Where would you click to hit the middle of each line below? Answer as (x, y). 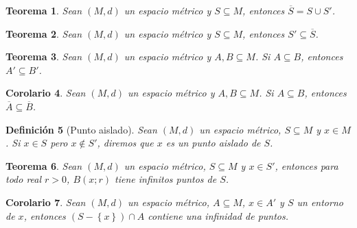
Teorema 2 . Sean (44, 33)
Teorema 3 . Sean (44, 56)
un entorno (320, 202)
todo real (24, 179)
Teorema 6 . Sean (44, 165)
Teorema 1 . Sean (44, 10)
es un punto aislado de (213, 143)
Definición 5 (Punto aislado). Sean (81, 129)
